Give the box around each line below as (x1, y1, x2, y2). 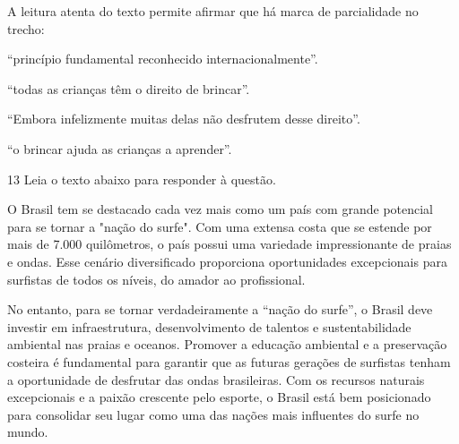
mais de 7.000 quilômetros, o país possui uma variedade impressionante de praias (7, 235, 452, 253)
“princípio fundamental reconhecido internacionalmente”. (7, 49, 318, 68)
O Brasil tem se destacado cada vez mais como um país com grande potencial (7, 200, 434, 218)
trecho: (7, 19, 45, 38)
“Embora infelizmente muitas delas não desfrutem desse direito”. (7, 109, 360, 128)
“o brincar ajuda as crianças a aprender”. (7, 139, 232, 158)
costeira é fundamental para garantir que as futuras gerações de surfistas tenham (7, 352, 451, 371)
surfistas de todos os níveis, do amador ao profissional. (7, 269, 306, 288)
